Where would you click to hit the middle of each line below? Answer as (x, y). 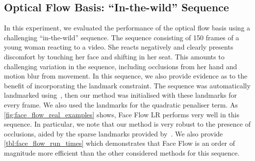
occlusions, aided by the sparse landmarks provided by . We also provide (114, 133)
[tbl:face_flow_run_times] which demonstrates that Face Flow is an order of (120, 143)
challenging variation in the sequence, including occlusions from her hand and (121, 66)
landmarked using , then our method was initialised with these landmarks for (121, 95)
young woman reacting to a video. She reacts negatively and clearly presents (119, 47)
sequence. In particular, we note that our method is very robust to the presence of (127, 124)
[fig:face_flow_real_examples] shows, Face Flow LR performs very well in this (122, 114)
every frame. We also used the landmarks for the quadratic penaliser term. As (121, 104)
